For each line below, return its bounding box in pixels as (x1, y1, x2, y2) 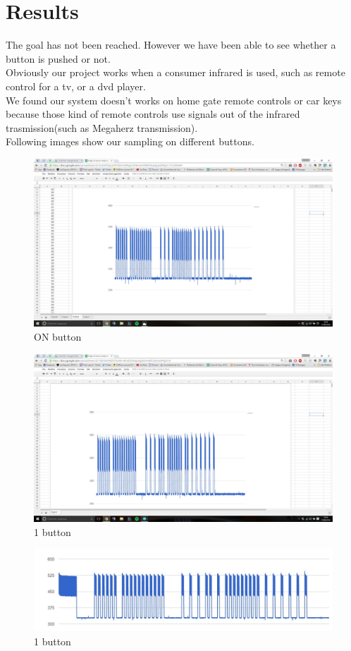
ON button (34, 329, 82, 343)
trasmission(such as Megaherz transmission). (6, 120, 198, 135)
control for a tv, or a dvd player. (6, 78, 146, 93)
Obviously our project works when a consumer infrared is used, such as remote (6, 65, 345, 80)
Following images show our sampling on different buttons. (6, 134, 254, 149)
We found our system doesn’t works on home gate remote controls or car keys (6, 92, 342, 107)
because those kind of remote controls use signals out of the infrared (6, 107, 300, 121)
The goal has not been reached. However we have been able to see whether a (6, 37, 336, 52)
